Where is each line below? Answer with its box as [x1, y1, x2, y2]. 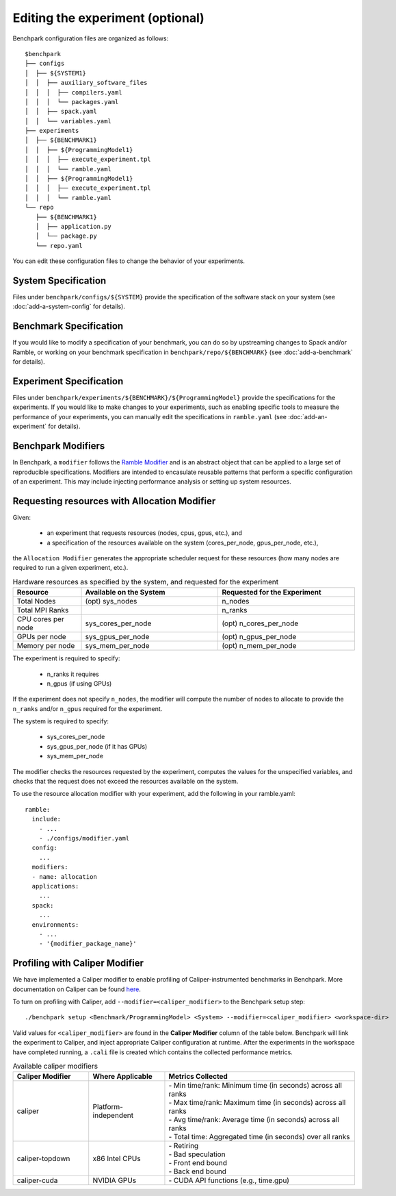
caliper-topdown [16, 1154, 70, 1164]
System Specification [12, 275, 107, 286]
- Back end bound [168, 1167, 227, 1176]
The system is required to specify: [12, 717, 109, 725]
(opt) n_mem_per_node [222, 641, 297, 651]
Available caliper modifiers [12, 1062, 98, 1071]
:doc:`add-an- [288, 412, 328, 421]
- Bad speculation [168, 1149, 226, 1159]
